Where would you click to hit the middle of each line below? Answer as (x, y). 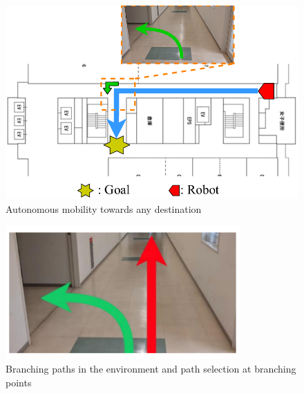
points (19, 382)
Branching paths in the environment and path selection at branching (151, 369)
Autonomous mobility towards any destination (104, 209)
